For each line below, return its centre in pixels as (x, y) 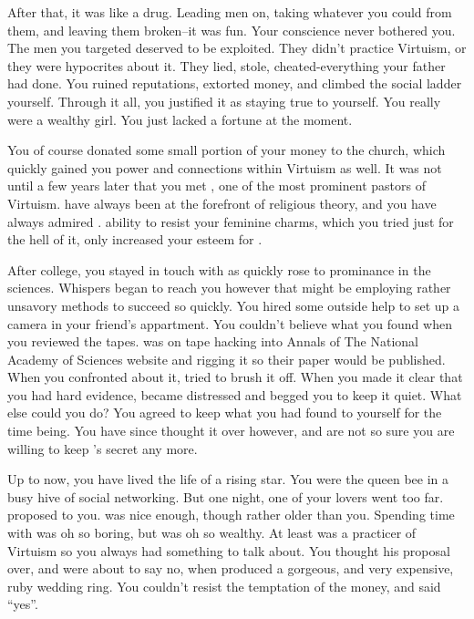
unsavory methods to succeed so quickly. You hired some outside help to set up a (234, 305)
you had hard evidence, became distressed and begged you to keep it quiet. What (235, 394)
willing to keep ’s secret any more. (103, 448)
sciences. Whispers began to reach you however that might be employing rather (229, 288)
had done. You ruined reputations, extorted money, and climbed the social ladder (235, 83)
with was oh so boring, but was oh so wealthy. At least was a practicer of (212, 533)
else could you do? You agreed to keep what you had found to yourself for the (225, 413)
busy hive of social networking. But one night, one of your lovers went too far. (226, 496)
